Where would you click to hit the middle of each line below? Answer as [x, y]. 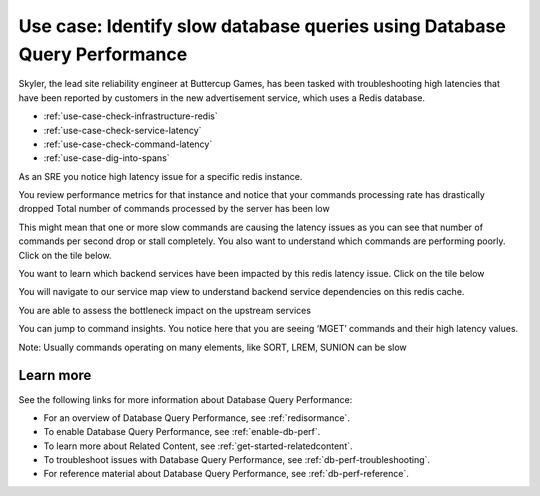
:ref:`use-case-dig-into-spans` [106, 158]
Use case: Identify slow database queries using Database [262, 26]
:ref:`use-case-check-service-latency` [122, 130]
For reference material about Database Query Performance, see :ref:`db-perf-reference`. [226, 474]
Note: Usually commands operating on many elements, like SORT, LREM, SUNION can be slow [212, 347]
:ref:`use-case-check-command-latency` [128, 144]
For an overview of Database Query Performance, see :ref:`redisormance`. [196, 417]
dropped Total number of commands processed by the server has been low [174, 209]
